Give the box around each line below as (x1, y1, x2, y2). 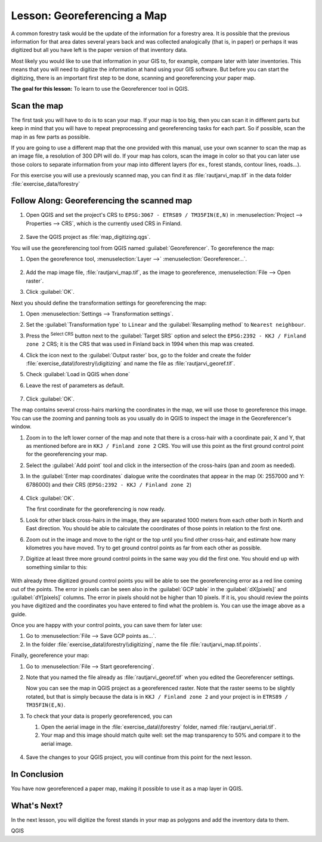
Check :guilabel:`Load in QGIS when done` (26, 371, 131, 378)
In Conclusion (11, 769, 64, 779)
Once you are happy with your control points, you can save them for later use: (11, 622, 203, 629)
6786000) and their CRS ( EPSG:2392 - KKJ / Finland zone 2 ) (26, 481, 192, 488)
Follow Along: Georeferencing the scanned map (11, 196, 193, 206)
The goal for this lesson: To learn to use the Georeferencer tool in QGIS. (11, 85, 190, 92)
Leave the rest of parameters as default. (26, 382, 125, 389)
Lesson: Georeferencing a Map (11, 9, 167, 22)
